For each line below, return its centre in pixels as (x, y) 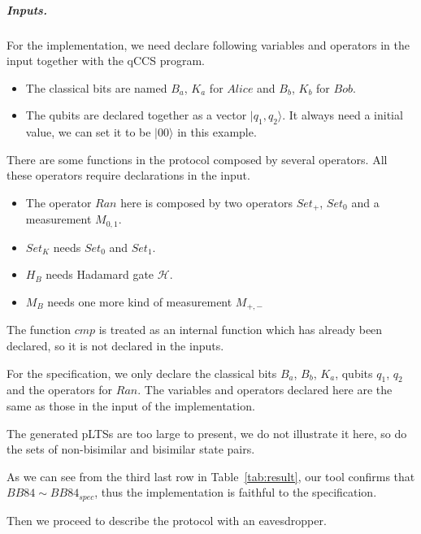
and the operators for (60, 390)
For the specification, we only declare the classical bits (142, 373)
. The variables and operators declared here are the (265, 390)
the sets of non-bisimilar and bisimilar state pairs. (131, 449)
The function (39, 330)
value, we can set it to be (88, 132)
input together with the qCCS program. (106, 61)
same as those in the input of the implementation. (131, 406)
